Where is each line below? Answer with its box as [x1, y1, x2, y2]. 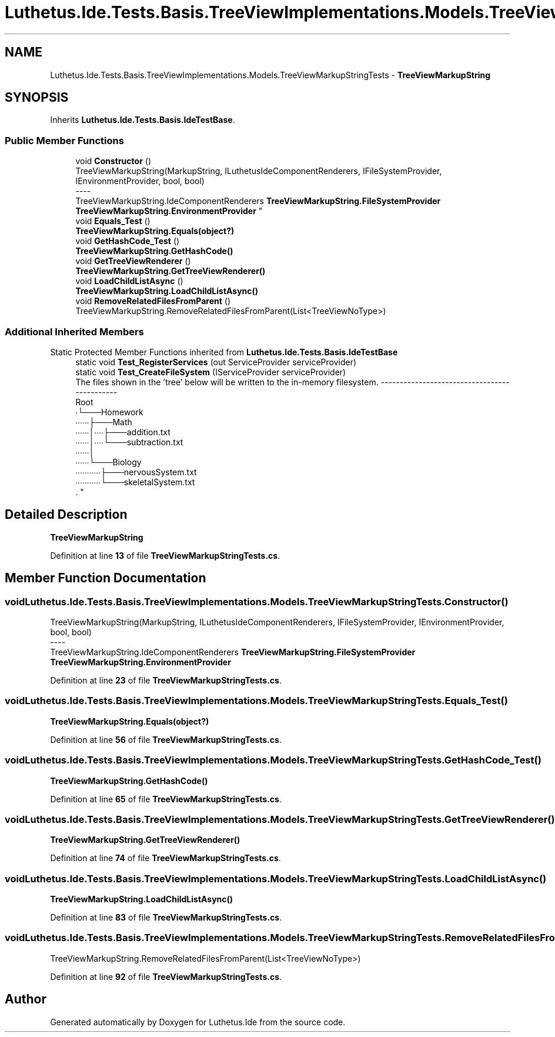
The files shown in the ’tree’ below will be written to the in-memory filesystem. [75, 376, 379, 387]
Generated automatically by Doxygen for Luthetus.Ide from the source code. [50, 1016, 346, 1027]
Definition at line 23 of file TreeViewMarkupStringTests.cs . [50, 675, 282, 685]
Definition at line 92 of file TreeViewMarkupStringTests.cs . [50, 971, 282, 982]
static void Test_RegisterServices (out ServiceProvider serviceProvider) [75, 356, 357, 367]
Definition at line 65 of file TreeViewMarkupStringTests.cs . [50, 793, 282, 804]
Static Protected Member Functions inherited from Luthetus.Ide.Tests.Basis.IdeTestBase [50, 346, 398, 357]
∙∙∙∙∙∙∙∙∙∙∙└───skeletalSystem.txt [75, 476, 195, 487]
